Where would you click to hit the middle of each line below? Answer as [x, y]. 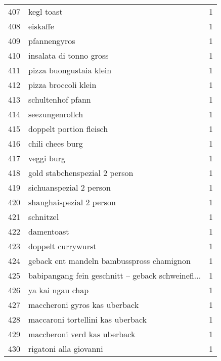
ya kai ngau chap [59, 290]
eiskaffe [41, 26]
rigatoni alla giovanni [66, 349]
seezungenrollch [56, 114]
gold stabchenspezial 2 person [81, 173]
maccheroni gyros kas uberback [84, 305]
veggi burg [47, 158]
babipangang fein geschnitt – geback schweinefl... [115, 275]
